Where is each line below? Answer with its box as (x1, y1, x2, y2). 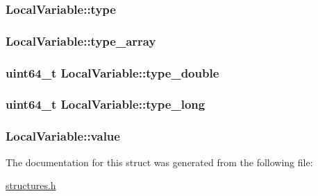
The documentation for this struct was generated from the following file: (6, 154, 313, 169)
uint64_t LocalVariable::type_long (6, 96, 206, 113)
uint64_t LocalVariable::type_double (6, 64, 219, 81)
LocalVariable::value (6, 127, 120, 145)
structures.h (6, 178, 56, 193)
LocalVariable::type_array (6, 32, 156, 49)
